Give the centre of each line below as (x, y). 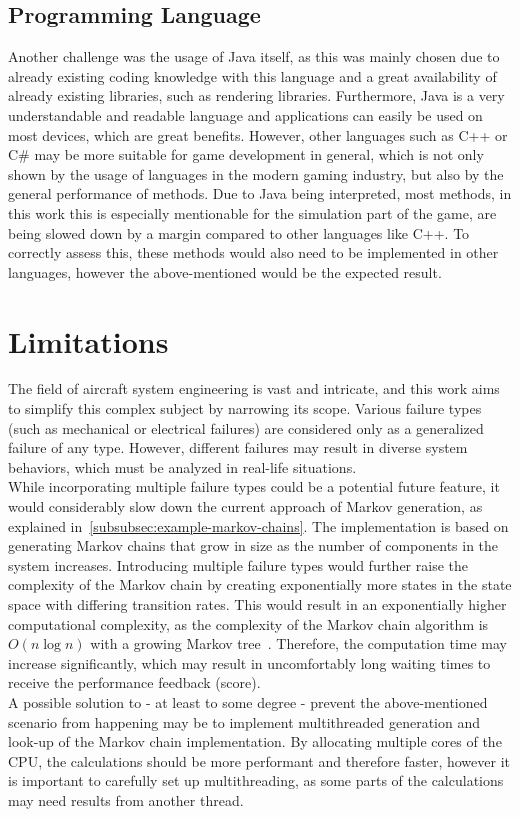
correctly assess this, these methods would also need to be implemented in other (253, 252)
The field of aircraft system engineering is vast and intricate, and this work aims (254, 388)
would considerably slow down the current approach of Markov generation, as (245, 506)
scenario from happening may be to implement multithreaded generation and (244, 721)
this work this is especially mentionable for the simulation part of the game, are (252, 212)
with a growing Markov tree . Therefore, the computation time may (298, 643)
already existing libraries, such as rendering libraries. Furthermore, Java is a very (256, 95)
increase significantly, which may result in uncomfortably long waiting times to (249, 662)
